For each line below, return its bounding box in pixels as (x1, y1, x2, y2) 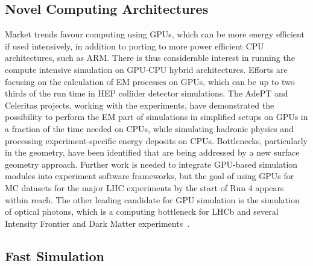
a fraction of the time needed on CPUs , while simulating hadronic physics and (5, 122, 294, 135)
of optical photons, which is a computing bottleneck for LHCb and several (5, 205, 279, 218)
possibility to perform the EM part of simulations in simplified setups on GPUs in (5, 110, 308, 123)
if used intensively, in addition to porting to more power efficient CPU (5, 39, 264, 52)
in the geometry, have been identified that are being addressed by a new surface (5, 146, 300, 159)
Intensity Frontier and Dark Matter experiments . (5, 217, 190, 229)
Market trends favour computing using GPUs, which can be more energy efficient (5, 28, 305, 40)
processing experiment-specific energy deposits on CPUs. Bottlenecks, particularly (5, 134, 308, 147)
